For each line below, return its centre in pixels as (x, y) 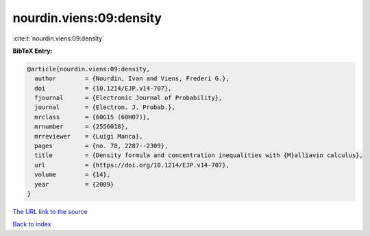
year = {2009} (74, 184)
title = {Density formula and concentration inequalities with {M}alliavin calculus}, (199, 155)
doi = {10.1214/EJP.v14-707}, (103, 88)
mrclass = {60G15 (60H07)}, (92, 117)
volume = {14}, (73, 175)
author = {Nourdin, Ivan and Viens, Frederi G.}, (132, 79)
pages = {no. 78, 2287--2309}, (101, 146)
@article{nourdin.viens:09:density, (89, 69)
